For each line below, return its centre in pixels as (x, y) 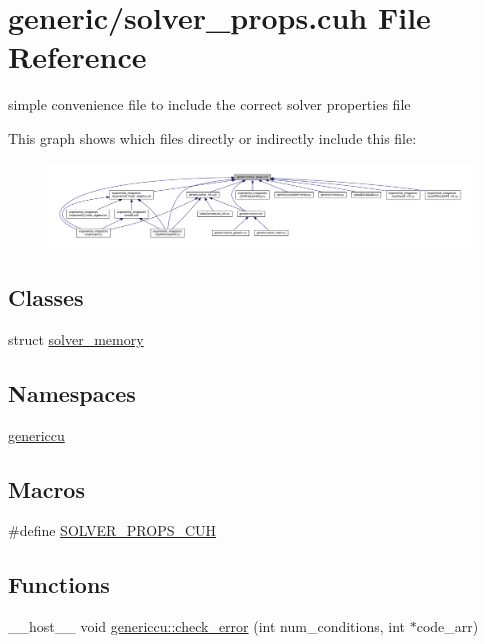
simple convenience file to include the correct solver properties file (209, 104)
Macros (46, 488)
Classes (46, 297)
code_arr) (447, 626)
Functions (59, 584)
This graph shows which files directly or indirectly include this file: (212, 137)
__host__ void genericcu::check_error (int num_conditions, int (207, 626)
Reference (77, 56)
